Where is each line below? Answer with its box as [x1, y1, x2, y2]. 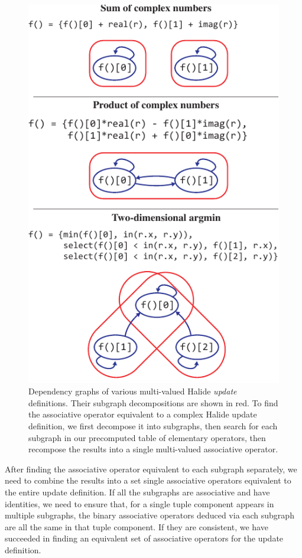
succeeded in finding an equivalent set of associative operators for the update [5, 532, 284, 544]
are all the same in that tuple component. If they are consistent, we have [5, 520, 268, 533]
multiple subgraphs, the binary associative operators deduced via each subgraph [5, 509, 294, 521]
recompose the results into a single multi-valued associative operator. [28, 443, 278, 455]
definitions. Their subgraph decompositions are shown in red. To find [28, 396, 278, 409]
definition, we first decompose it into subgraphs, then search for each [28, 419, 278, 432]
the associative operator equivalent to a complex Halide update [28, 408, 257, 420]
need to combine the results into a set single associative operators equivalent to [5, 474, 291, 487]
